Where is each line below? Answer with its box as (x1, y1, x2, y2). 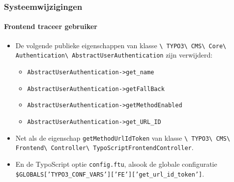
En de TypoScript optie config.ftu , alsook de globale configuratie (15, 158, 217, 169)
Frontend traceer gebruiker (4, 21, 97, 31)
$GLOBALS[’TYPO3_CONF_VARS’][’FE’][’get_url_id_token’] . (15, 168, 205, 179)
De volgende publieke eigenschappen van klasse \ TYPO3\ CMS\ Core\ (15, 40, 227, 50)
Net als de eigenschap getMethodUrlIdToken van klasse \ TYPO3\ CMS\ (15, 132, 231, 143)
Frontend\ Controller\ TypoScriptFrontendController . (15, 142, 194, 152)
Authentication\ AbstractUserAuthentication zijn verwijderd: (15, 50, 213, 60)
